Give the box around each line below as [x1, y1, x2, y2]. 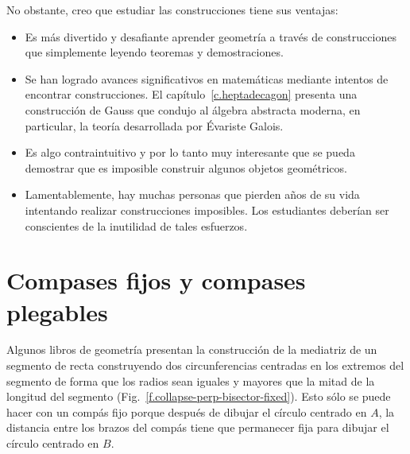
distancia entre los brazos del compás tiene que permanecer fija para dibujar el [6, 419, 389, 436]
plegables [6, 295, 108, 328]
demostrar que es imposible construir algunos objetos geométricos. [25, 159, 347, 176]
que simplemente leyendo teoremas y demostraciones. [25, 44, 284, 60]
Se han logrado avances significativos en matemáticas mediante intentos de [25, 70, 389, 87]
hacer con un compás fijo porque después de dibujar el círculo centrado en [6, 403, 367, 420]
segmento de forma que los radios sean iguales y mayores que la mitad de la [6, 372, 375, 389]
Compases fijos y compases [6, 264, 306, 297]
